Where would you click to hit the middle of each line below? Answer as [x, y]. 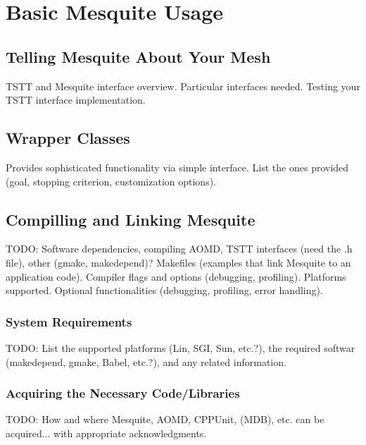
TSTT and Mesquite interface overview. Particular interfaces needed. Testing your [183, 86]
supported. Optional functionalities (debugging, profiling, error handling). [164, 290]
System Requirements [69, 321]
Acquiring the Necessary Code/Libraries [123, 393]
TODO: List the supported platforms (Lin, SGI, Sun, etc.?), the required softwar [181, 347]
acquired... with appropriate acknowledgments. [106, 433]
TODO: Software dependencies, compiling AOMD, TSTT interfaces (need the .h [179, 249]
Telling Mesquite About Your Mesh [138, 56]
